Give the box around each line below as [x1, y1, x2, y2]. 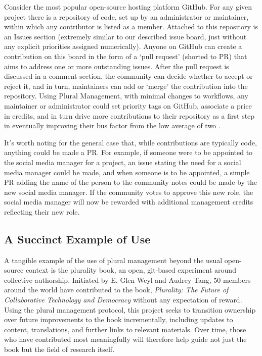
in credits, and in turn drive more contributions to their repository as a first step [4, 110, 255, 121]
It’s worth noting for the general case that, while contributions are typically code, [4, 137, 257, 147]
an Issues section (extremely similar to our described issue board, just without [4, 31, 247, 41]
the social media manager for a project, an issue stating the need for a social [4, 157, 241, 167]
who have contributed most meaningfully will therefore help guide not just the [4, 334, 247, 344]
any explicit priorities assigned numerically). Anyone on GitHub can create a [4, 41, 242, 52]
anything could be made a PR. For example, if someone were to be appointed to [4, 147, 253, 158]
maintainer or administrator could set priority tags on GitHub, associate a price [4, 100, 252, 111]
